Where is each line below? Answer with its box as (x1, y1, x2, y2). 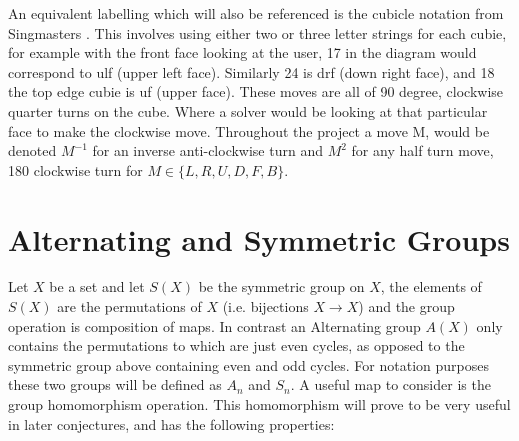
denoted (8, 140, 57, 161)
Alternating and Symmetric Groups (8, 218, 510, 259)
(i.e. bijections (222, 296, 309, 317)
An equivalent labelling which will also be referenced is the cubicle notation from (8, 3, 504, 23)
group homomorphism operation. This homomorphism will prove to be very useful (8, 394, 511, 415)
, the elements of (380, 276, 482, 297)
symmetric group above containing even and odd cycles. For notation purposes (8, 354, 489, 375)
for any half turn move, (351, 140, 494, 161)
